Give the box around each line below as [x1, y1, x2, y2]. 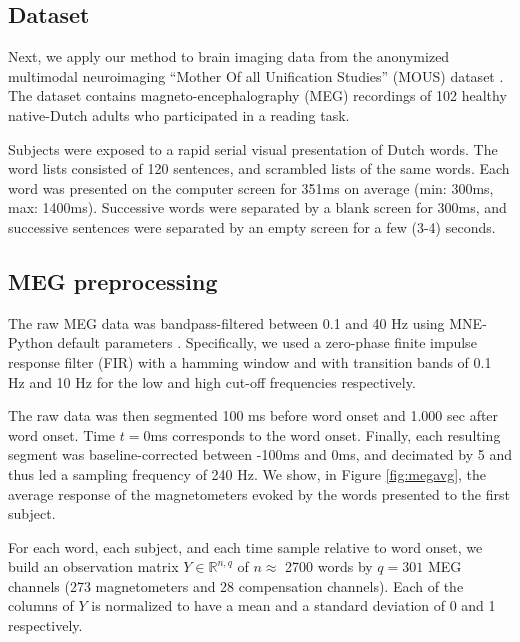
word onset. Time [8, 424, 116, 445]
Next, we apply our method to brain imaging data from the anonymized [8, 46, 450, 67]
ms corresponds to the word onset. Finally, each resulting [150, 424, 501, 445]
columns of [8, 595, 74, 616]
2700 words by [285, 556, 373, 577]
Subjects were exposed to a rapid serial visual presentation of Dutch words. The [8, 138, 498, 159]
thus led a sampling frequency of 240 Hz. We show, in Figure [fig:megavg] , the [8, 463, 487, 484]
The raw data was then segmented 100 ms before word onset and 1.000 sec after [8, 405, 499, 426]
